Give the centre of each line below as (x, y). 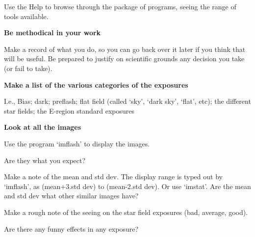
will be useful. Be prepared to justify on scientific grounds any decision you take (124, 59)
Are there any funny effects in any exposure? (71, 228)
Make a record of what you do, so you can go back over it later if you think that (125, 49)
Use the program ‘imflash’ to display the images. (77, 143)
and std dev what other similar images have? (71, 196)
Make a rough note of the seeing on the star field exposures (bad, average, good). (126, 212)
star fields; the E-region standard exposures (69, 110)
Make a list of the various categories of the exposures (96, 84)
